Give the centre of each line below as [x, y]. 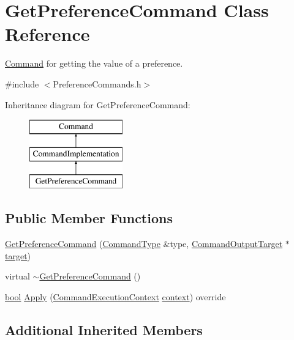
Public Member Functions [89, 218]
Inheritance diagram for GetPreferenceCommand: [98, 104]
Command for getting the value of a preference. [94, 63]
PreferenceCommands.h [97, 83]
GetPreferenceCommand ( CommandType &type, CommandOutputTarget [144, 244]
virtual [17, 276]
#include [22, 83]
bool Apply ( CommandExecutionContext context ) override [115, 297]
